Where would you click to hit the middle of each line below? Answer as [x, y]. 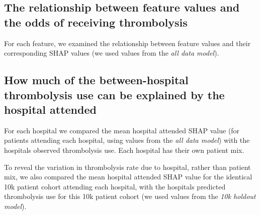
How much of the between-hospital [96, 80]
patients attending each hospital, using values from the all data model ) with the [127, 140]
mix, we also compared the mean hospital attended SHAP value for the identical [128, 177]
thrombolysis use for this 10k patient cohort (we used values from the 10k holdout [130, 196]
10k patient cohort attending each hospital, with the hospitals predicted [115, 186]
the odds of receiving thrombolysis [96, 22]
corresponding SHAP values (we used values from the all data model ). [112, 53]
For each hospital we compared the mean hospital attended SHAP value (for [122, 130]
